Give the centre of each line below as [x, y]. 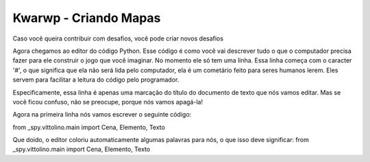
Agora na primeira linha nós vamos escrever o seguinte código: [102, 115]
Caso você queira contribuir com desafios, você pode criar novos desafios [118, 38]
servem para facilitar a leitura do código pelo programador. [96, 80]
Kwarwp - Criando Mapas [87, 18]
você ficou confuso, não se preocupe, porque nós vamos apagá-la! [108, 102]
